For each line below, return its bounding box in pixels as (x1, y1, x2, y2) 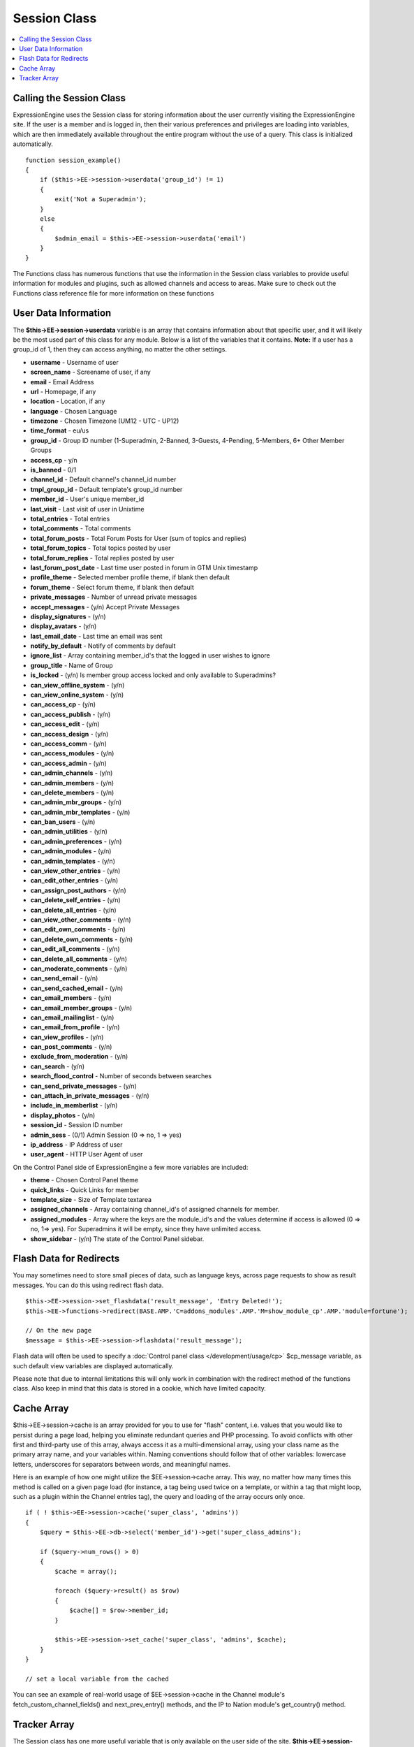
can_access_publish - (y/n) (30, 710, 111, 718)
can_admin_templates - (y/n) (30, 857, 115, 865)
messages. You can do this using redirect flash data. (13, 1281, 164, 1289)
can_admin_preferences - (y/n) (30, 837, 122, 846)
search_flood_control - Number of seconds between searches (30, 1072, 212, 1080)
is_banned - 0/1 (30, 465, 77, 474)
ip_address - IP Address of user (30, 1140, 123, 1149)
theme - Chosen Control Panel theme (30, 1176, 139, 1184)
